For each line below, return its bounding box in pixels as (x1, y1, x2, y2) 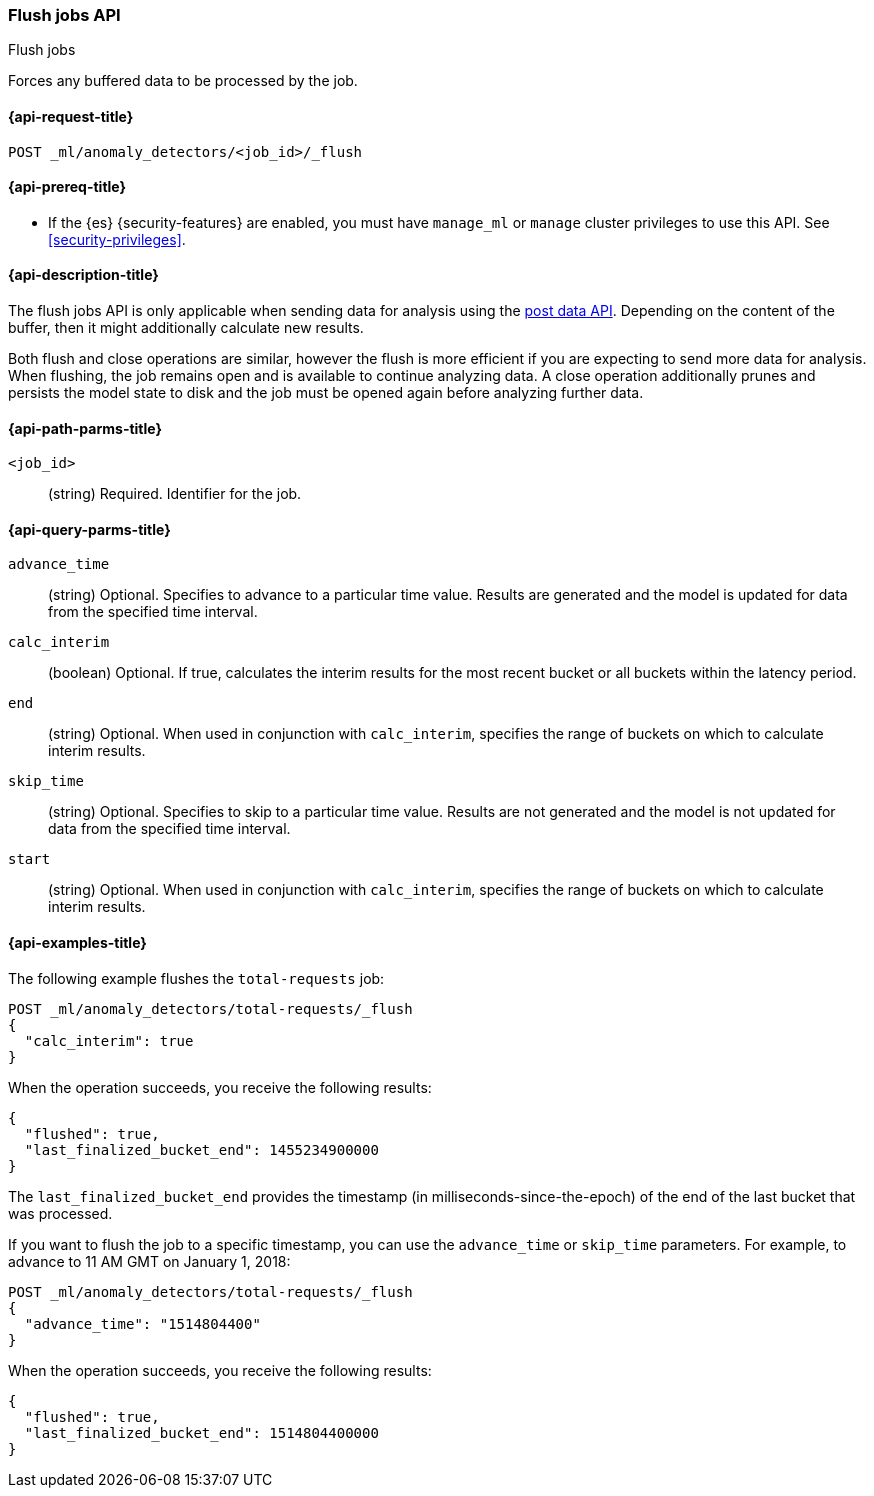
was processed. (8, 1204, 113, 1222)
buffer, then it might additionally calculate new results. (8, 319, 364, 337)
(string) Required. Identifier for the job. (48, 485, 302, 503)
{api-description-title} (8, 266, 159, 284)
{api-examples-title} (8, 934, 147, 952)
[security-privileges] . (48, 230, 186, 248)
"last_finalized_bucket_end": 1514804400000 (24, 1424, 379, 1441)
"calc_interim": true (24, 1032, 194, 1049)
